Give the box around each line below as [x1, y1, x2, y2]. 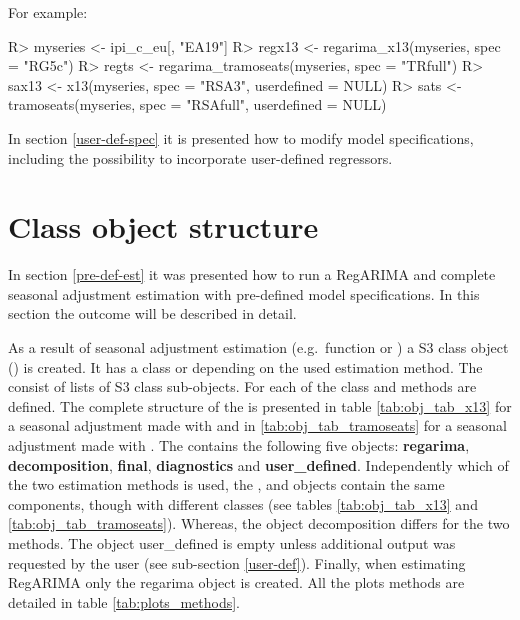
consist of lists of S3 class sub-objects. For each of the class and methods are [8, 376, 477, 397]
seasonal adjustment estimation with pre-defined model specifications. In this [8, 283, 480, 304]
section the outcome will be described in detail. [8, 303, 297, 324]
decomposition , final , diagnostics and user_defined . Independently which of [8, 454, 509, 475]
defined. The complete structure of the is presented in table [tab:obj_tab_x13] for [8, 395, 512, 416]
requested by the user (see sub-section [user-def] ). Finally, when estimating [8, 552, 466, 573]
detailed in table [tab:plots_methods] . [8, 591, 240, 612]
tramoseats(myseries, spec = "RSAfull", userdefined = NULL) [8, 94, 387, 115]
